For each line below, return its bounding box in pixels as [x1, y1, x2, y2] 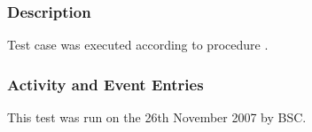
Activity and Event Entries [7, 73, 204, 95]
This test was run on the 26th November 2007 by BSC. [7, 108, 307, 127]
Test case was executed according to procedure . [7, 35, 269, 54]
